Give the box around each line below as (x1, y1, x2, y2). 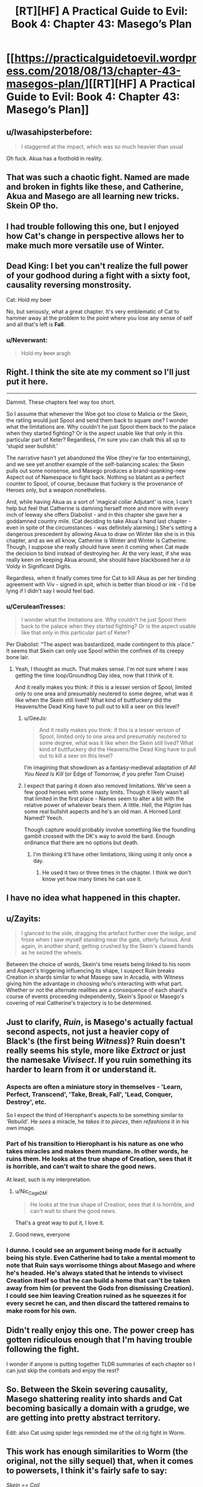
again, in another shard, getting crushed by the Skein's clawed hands (21, 942, 194, 950)
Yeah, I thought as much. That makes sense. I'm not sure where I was (14, 665, 188, 673)
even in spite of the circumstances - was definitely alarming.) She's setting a (6, 523, 197, 531)
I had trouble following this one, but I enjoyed (6, 221, 179, 232)
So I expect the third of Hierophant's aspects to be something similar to (6, 1111, 184, 1118)
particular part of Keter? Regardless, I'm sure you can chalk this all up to (6, 435, 186, 443)
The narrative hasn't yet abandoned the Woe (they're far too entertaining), (6, 454, 192, 462)
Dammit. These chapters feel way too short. (6, 398, 115, 406)
